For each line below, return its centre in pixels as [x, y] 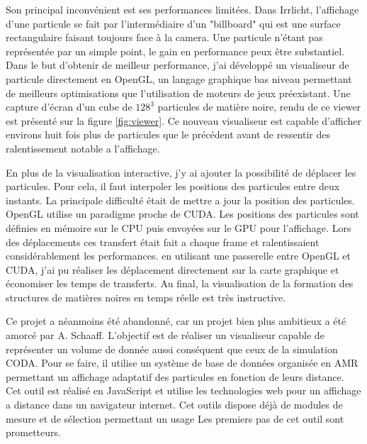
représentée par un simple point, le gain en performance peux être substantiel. [175, 51]
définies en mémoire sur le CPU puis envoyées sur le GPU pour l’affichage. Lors [179, 227]
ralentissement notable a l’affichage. [83, 148]
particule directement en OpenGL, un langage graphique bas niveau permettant [179, 78]
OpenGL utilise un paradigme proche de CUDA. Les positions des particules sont [182, 214]
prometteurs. [33, 432]
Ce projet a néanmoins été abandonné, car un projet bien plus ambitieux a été [176, 321]
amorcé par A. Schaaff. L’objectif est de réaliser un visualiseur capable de [165, 335]
